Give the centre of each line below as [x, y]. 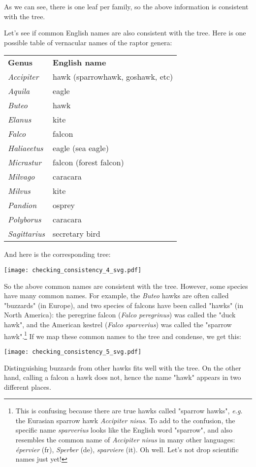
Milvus [19, 191]
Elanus [20, 120]
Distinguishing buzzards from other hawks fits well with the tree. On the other [123, 367]
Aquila [19, 91]
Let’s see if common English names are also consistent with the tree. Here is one [125, 33]
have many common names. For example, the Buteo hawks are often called [116, 296]
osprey [64, 205]
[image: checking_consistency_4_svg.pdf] [73, 270]
